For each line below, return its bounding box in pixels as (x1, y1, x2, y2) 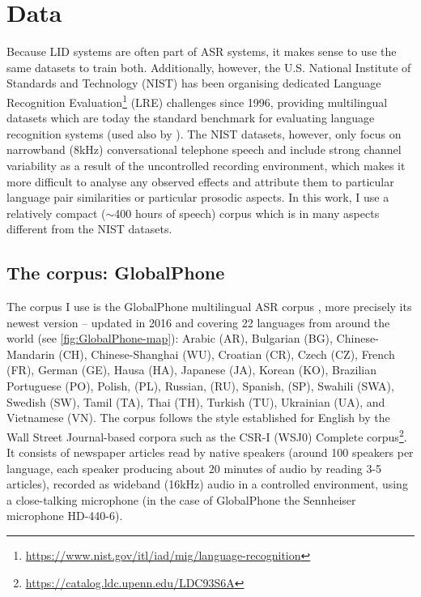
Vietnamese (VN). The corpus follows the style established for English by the (6, 409, 390, 426)
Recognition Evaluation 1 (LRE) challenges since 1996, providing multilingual (6, 91, 388, 110)
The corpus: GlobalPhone (6, 260, 225, 285)
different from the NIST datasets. (6, 220, 172, 237)
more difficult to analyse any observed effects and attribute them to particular (6, 173, 394, 190)
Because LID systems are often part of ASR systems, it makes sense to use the (6, 43, 397, 60)
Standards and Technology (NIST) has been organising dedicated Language (6, 75, 381, 92)
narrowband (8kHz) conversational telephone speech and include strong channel (6, 141, 402, 158)
